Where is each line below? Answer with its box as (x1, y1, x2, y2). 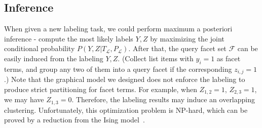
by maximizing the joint (150, 33, 224, 44)
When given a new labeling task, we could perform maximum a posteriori (4, 23, 233, 34)
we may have (4, 94, 44, 105)
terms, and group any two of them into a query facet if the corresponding (4, 63, 232, 74)
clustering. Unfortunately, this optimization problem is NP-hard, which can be (4, 104, 248, 115)
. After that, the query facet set (128, 43, 227, 54)
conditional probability (4, 43, 75, 54)
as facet (216, 53, 241, 63)
